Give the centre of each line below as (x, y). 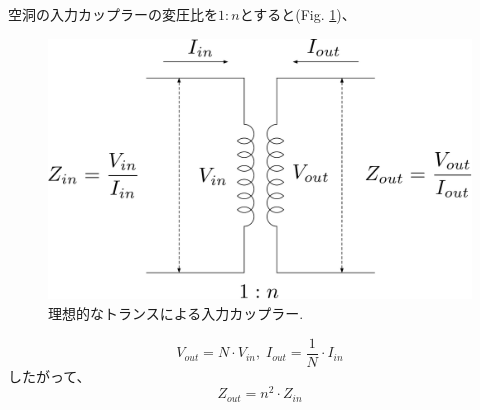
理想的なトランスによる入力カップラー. (176, 313)
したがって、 (49, 375)
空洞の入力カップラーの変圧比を (113, 14)
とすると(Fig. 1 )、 (297, 14)
